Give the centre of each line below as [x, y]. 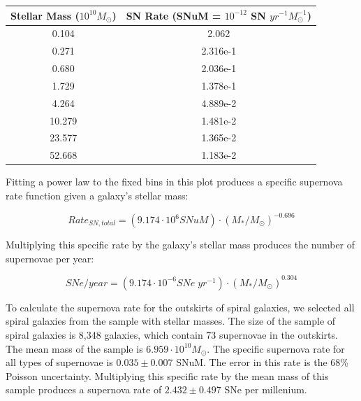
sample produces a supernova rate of [84, 389]
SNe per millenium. [266, 389]
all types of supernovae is [59, 362]
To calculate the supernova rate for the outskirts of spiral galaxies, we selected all [180, 307]
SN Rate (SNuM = [174, 15]
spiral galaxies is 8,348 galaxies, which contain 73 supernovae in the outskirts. [172, 334]
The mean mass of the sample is [74, 348]
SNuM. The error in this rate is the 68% [263, 362]
